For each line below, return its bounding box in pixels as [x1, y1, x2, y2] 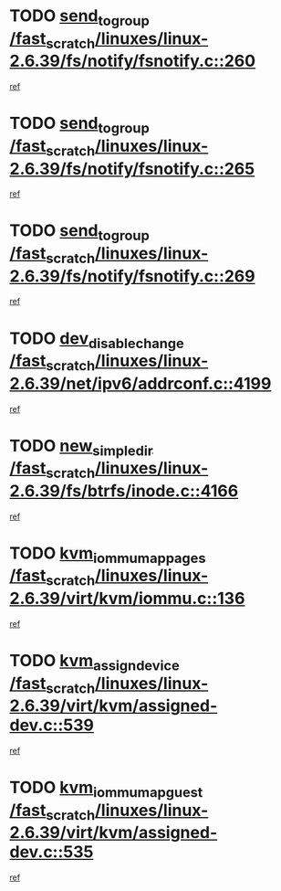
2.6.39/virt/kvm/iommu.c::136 [9, 589, 245, 609]
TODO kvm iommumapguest [9, 778, 203, 801]
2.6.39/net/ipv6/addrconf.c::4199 [9, 373, 272, 394]
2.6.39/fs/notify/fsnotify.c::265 [9, 158, 255, 179]
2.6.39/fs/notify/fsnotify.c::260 [9, 51, 256, 71]
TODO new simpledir [9, 435, 153, 460]
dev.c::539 [9, 715, 94, 736]
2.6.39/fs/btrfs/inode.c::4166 [9, 481, 239, 501]
